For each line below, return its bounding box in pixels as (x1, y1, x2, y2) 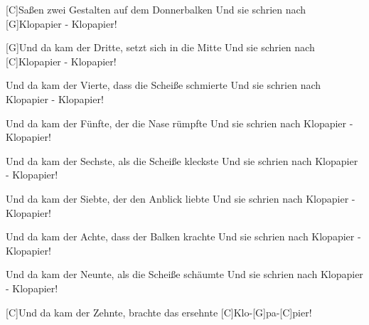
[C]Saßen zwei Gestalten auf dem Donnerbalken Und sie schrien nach (6, 2, 306, 16)
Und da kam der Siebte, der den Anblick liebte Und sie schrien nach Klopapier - (6, 191, 355, 206)
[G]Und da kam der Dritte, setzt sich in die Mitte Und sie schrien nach (6, 40, 315, 55)
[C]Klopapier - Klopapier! (6, 53, 117, 68)
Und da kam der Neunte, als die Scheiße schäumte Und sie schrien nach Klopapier (6, 267, 363, 282)
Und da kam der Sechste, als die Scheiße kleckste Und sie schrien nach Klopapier (6, 153, 358, 168)
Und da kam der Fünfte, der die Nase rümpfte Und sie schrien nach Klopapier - (6, 115, 353, 130)
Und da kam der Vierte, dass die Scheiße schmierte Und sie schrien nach (6, 78, 321, 92)
